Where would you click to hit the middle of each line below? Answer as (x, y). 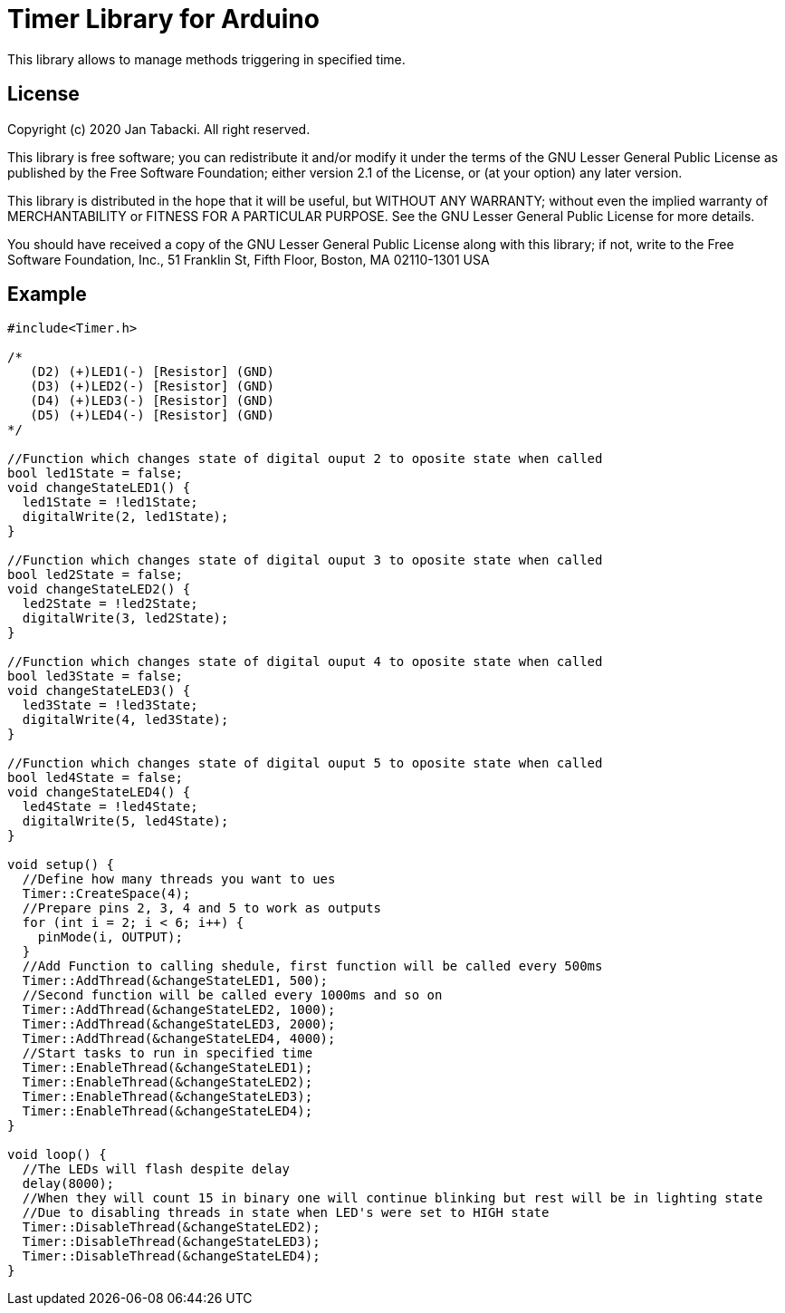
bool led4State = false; (95, 778)
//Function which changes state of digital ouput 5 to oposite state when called (305, 763)
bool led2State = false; (95, 575)
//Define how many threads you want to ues (179, 879)
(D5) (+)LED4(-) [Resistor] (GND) (153, 415)
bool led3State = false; (95, 676)
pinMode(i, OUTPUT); (110, 937)
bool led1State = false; (95, 473)
